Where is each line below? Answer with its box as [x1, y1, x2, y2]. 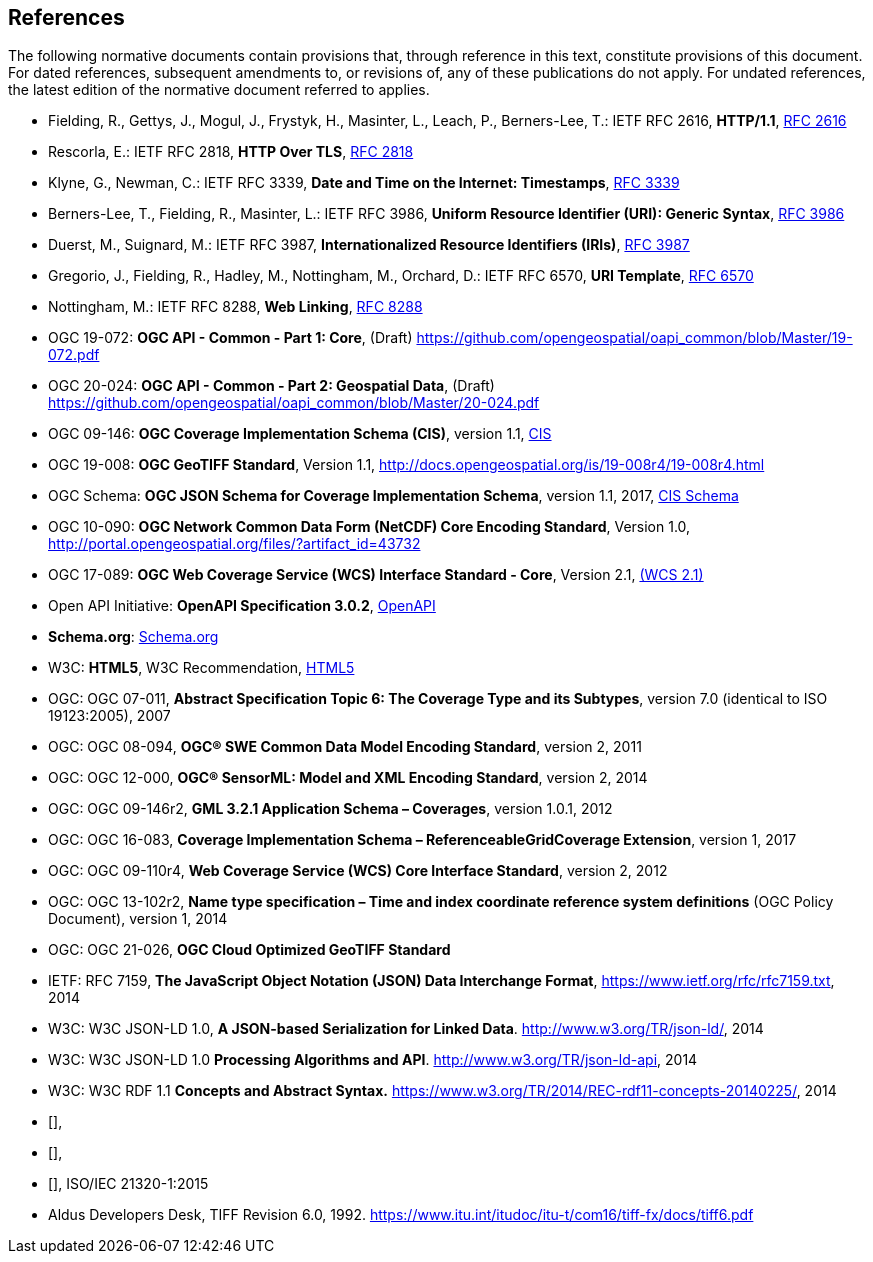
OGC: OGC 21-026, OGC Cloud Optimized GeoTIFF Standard [48, 941, 451, 959]
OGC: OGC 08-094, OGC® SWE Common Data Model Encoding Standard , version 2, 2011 [48, 738, 642, 756]
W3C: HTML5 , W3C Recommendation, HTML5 [48, 659, 355, 677]
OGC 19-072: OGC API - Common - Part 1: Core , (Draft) [48, 329, 413, 347]
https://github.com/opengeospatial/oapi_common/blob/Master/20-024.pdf [48, 394, 540, 412]
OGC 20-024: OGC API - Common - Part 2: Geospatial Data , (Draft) [48, 377, 495, 395]
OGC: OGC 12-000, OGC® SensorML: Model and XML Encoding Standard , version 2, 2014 [48, 769, 648, 787]
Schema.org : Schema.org [48, 628, 219, 646]
